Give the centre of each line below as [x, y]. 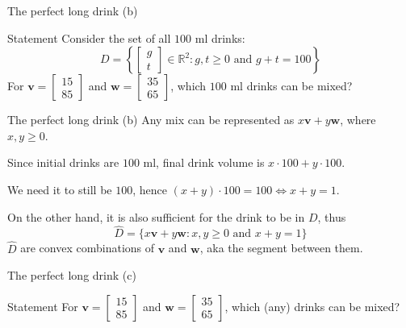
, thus [332, 216]
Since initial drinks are [63, 162]
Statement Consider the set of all [89, 37]
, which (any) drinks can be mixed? [312, 306]
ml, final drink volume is [204, 162]
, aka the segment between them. [281, 248]
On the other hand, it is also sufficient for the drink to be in [156, 216]
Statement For [43, 306]
